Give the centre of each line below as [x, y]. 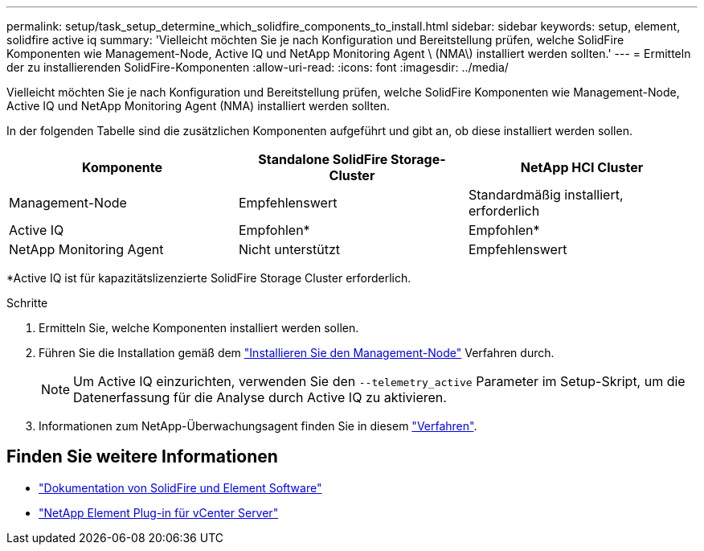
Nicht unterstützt [289, 249]
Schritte [27, 303]
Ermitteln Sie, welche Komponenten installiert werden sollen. [199, 328]
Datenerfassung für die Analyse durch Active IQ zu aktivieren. [260, 397]
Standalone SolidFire [323, 159]
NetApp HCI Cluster [582, 167]
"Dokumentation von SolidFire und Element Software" [180, 487]
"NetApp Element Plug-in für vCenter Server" [159, 512]
